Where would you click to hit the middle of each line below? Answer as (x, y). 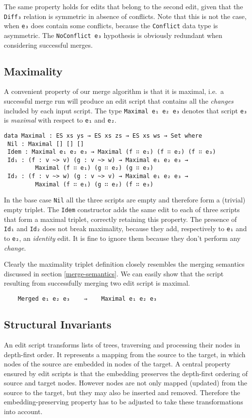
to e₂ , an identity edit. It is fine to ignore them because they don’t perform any (122, 238)
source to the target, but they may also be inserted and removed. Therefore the (122, 392)
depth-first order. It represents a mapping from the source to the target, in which (125, 354)
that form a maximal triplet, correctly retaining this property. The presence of (120, 219)
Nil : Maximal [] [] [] (46, 144)
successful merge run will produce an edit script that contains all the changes (119, 100)
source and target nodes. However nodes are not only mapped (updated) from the (126, 383)
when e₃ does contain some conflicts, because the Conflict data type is (111, 26)
